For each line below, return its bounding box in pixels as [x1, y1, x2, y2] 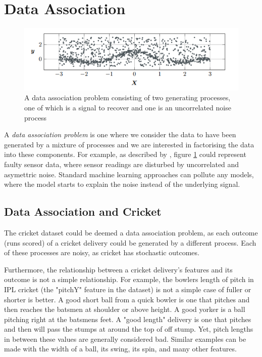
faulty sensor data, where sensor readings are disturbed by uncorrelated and [4, 158, 239, 169]
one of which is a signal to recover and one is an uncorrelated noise [24, 102, 231, 112]
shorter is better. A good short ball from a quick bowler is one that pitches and [4, 294, 250, 304]
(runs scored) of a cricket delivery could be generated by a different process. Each [4, 237, 256, 248]
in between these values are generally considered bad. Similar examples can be [4, 333, 246, 344]
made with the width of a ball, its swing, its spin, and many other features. [4, 343, 237, 354]
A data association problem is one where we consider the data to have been [4, 129, 236, 140]
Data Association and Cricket [4, 204, 162, 219]
